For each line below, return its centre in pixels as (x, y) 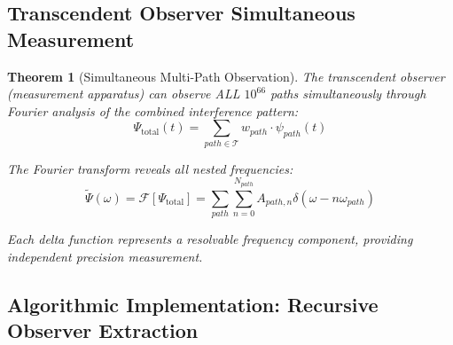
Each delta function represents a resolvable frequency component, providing (210, 239)
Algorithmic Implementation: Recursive (193, 304)
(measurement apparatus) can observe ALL (124, 94)
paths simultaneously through (348, 94)
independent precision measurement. (105, 256)
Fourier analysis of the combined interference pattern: (153, 110)
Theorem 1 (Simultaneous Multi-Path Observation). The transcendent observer (226, 76)
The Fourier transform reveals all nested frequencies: (150, 168)
